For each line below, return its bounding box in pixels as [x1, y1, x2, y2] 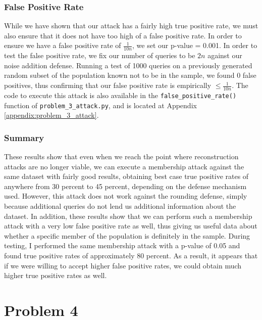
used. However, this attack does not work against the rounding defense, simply [4, 191, 247, 201]
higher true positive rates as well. [4, 270, 107, 281]
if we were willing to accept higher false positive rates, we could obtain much [4, 260, 242, 270]
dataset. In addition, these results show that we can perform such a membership [4, 210, 252, 221]
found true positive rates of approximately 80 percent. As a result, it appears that [4, 250, 258, 260]
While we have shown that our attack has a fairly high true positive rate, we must [4, 20, 258, 31]
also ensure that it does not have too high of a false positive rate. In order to [4, 30, 242, 40]
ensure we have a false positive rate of [4, 40, 121, 51]
